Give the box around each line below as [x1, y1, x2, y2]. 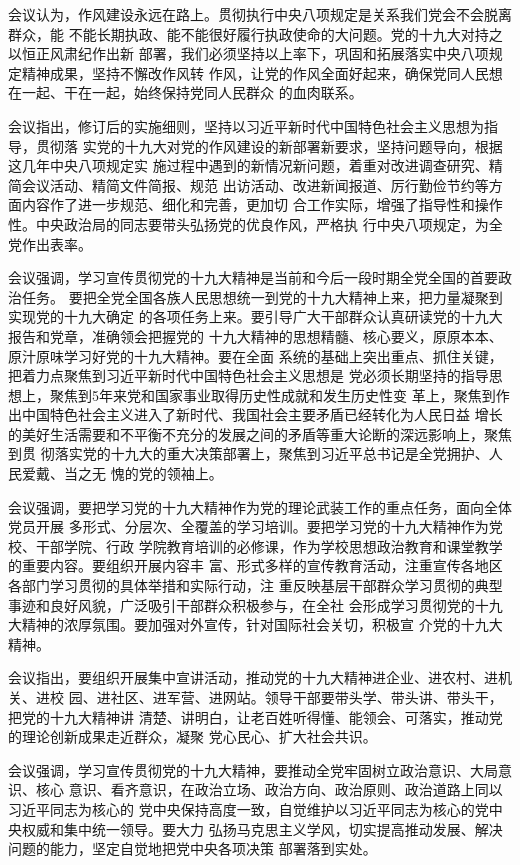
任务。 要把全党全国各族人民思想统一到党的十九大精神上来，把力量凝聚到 [21, 286, 503, 307]
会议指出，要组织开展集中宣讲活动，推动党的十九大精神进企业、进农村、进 [8, 667, 498, 688]
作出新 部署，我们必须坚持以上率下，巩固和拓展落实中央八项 [91, 43, 489, 64]
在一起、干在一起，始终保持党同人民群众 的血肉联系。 [8, 82, 363, 103]
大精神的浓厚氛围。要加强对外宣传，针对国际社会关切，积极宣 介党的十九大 [8, 614, 503, 635]
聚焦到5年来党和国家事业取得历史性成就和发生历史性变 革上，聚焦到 [49, 384, 496, 405]
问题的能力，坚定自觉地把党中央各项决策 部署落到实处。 [8, 838, 377, 859]
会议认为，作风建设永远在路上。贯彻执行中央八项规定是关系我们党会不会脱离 [8, 4, 512, 24]
